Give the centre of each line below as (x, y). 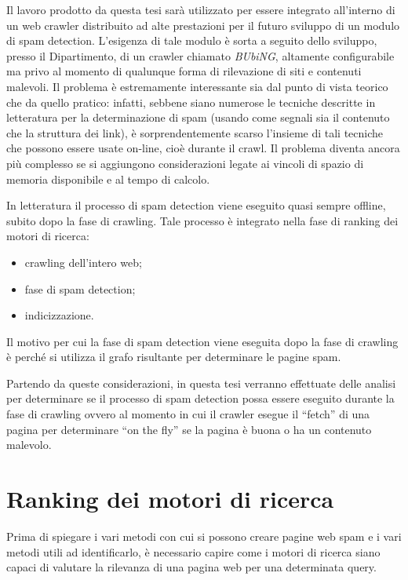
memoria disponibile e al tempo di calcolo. (108, 179)
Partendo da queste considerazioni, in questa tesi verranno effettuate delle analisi (201, 383)
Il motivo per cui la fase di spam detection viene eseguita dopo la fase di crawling (202, 341)
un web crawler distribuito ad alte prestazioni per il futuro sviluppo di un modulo (203, 25)
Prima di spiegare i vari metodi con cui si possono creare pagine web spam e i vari (204, 536)
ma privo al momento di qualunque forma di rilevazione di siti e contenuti (184, 71)
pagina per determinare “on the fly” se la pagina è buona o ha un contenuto (189, 429)
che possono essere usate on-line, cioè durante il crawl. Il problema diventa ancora (203, 148)
